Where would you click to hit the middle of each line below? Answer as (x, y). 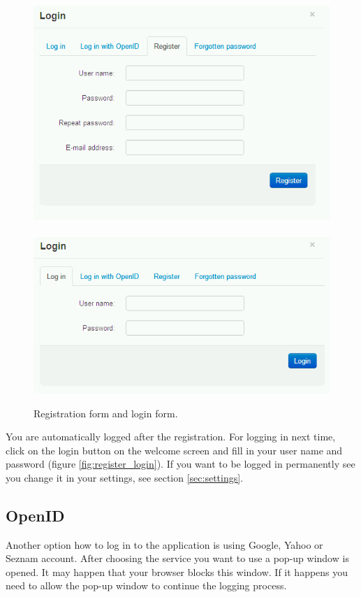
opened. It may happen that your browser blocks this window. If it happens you (177, 571)
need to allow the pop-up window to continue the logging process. (146, 585)
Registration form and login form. (106, 413)
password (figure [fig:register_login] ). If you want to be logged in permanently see (180, 464)
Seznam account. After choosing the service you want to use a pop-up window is (177, 558)
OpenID (35, 515)
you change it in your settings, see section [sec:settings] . (125, 477)
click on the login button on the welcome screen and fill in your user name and (174, 450)
